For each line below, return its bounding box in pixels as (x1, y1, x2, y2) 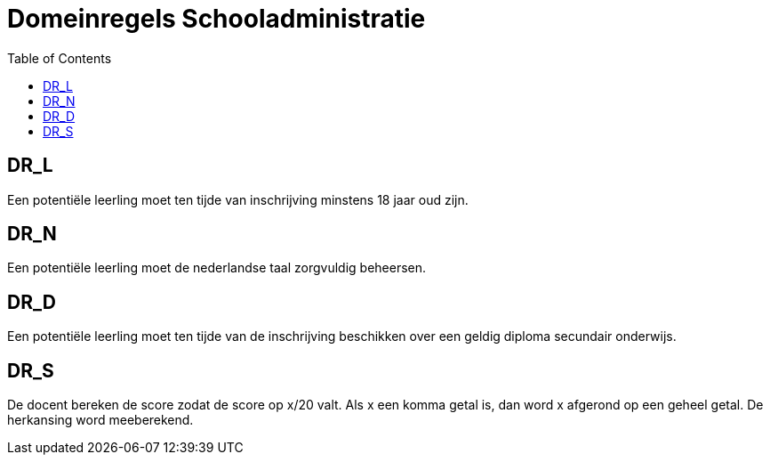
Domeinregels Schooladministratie (7, 4, 426, 34)
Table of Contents (7, 50, 112, 66)
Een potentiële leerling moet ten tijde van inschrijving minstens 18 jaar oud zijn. (7, 191, 469, 207)
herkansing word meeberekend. (7, 412, 194, 428)
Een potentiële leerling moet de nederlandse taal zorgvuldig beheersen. (7, 260, 427, 276)
